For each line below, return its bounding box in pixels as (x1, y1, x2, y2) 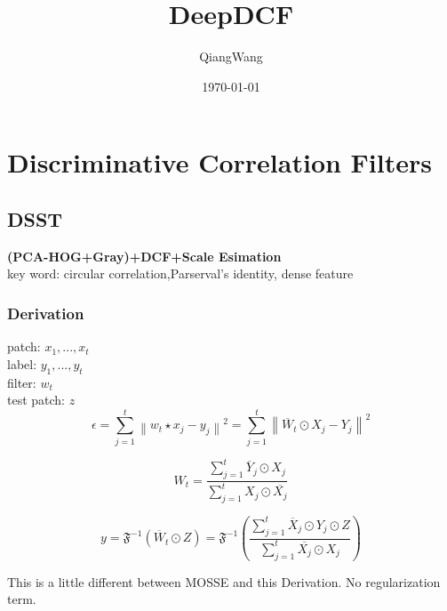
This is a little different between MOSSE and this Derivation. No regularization (7, 572, 441, 591)
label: (7, 354, 37, 373)
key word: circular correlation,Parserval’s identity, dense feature (7, 264, 354, 283)
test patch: (7, 390, 66, 409)
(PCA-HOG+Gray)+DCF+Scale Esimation (7, 246, 282, 265)
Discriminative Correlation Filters (7, 144, 432, 181)
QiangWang (199, 47, 263, 66)
